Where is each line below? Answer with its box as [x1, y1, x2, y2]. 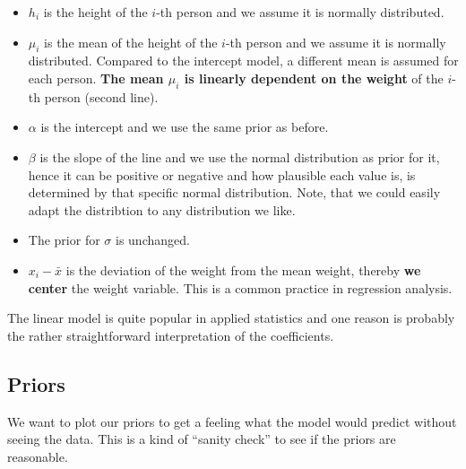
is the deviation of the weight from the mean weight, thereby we [65, 260, 421, 279]
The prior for [28, 230, 100, 249]
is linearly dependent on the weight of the [184, 68, 444, 87]
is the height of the [43, 3, 148, 21]
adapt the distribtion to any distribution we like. [28, 200, 296, 219]
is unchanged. [115, 230, 190, 249]
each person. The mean [28, 68, 164, 87]
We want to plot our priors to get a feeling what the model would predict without [7, 412, 457, 430]
